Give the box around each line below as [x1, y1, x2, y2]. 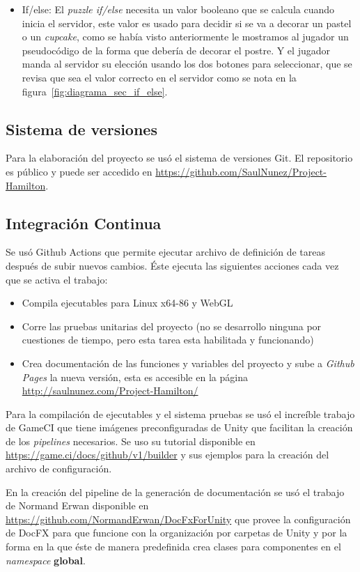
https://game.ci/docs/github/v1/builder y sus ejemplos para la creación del [6, 447, 329, 462]
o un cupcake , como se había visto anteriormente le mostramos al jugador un [22, 29, 349, 44]
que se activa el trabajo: [6, 272, 108, 286]
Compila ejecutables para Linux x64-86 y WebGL [22, 295, 233, 310]
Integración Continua [6, 212, 162, 233]
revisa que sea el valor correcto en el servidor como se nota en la [22, 70, 297, 84]
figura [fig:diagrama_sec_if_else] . [22, 84, 168, 98]
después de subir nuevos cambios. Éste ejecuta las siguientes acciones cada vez [6, 258, 339, 272]
